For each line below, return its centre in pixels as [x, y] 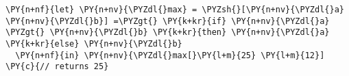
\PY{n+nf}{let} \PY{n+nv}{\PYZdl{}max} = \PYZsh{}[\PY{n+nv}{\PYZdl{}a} [175, 10]
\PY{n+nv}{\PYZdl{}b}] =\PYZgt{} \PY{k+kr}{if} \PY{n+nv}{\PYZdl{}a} [168, 21]
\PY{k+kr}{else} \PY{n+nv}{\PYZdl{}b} [94, 43]
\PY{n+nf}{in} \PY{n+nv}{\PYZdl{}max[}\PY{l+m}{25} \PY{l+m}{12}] [170, 55]
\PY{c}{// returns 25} [57, 67]
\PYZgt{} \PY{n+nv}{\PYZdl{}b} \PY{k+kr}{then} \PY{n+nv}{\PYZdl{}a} [168, 33]
